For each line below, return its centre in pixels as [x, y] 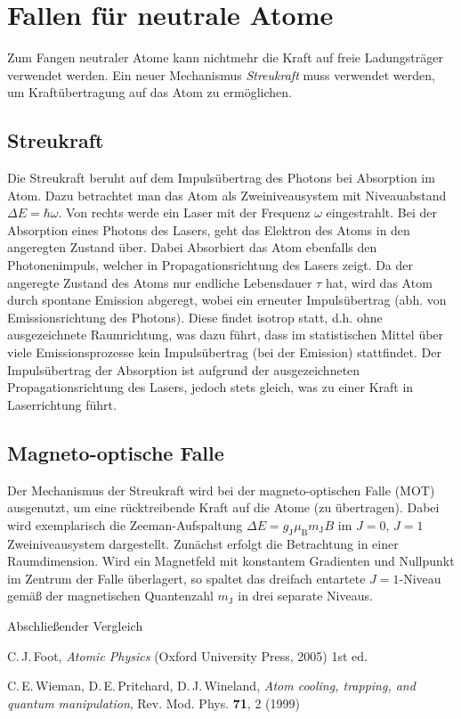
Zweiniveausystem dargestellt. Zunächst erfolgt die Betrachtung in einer [203, 543]
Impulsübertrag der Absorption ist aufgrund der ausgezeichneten [184, 369]
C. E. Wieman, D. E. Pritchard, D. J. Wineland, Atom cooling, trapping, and [211, 686]
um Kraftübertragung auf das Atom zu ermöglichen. [150, 92]
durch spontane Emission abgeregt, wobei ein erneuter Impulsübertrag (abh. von [227, 300]
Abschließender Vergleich [75, 625]
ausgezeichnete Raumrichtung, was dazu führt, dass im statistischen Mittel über [226, 335]
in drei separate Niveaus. [305, 596]
